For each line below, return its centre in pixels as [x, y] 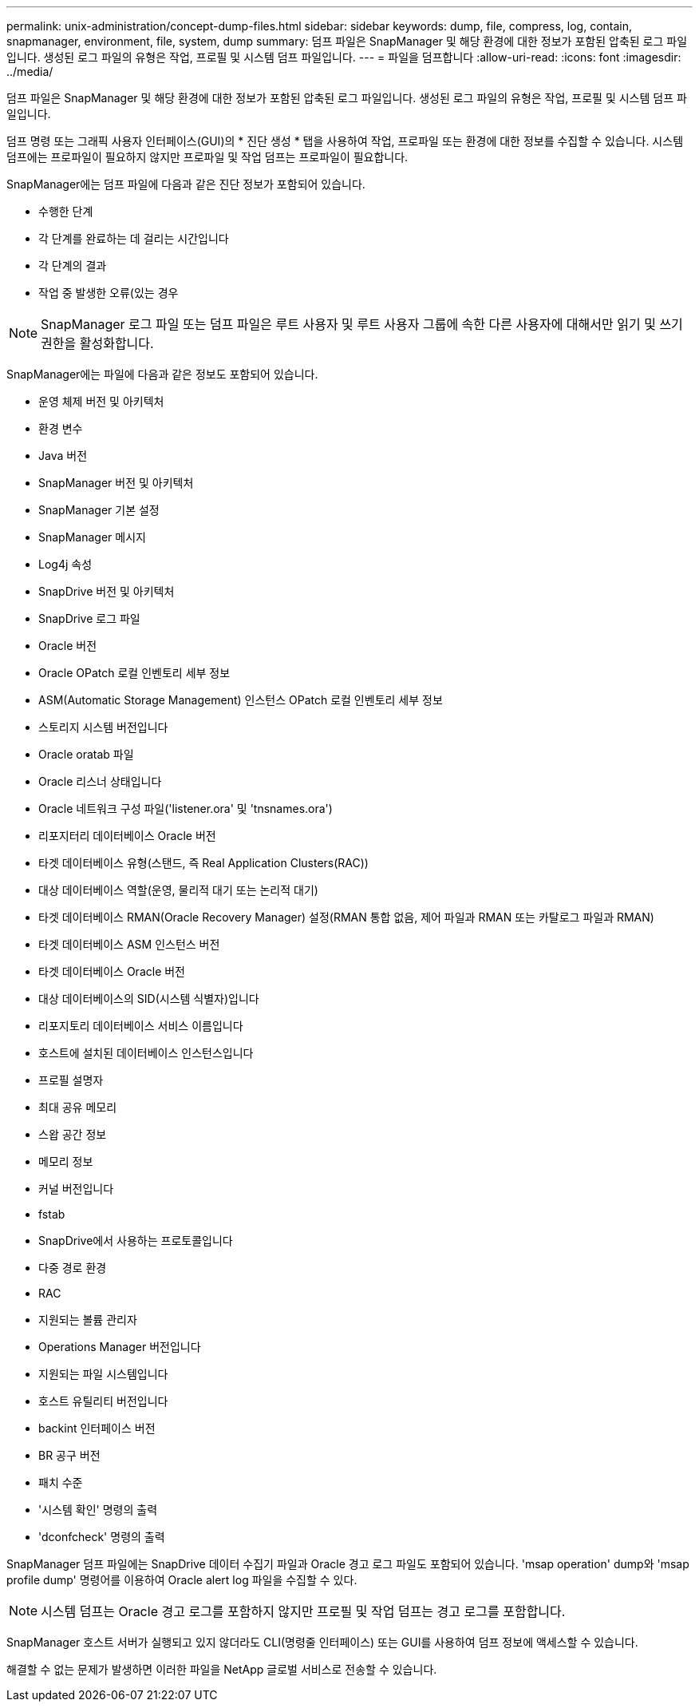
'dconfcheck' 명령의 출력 [102, 1537]
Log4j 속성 [65, 564]
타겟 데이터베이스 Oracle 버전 [112, 971]
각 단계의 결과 [73, 266]
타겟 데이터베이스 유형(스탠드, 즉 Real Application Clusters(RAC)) [203, 863]
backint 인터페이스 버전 [97, 1428]
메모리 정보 [66, 1161]
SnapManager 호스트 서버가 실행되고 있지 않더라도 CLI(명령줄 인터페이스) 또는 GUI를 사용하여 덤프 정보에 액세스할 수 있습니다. [322, 1642]
